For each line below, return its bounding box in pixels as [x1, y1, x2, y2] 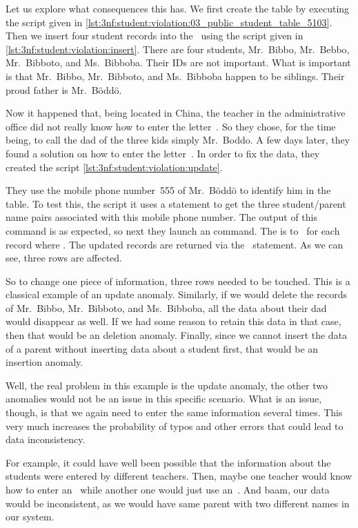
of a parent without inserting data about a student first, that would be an [6, 341, 319, 355]
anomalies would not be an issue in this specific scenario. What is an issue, [6, 391, 322, 406]
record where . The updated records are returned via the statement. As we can [6, 237, 344, 251]
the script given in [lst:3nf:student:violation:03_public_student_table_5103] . [6, 14, 332, 29]
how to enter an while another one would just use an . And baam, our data [6, 482, 330, 496]
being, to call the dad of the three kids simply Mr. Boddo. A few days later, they [6, 133, 350, 147]
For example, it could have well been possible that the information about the [6, 455, 331, 469]
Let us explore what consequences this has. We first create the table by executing [6, 1, 350, 15]
